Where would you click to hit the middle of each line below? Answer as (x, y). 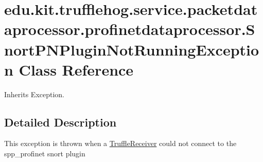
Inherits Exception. (34, 94)
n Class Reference (69, 69)
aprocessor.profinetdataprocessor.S (130, 29)
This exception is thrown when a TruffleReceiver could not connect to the (120, 143)
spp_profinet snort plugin (45, 154)
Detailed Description (60, 122)
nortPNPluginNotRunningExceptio (132, 49)
